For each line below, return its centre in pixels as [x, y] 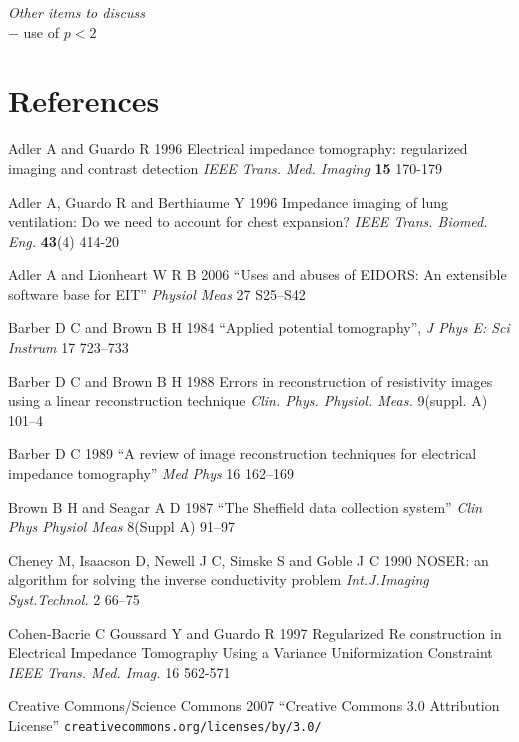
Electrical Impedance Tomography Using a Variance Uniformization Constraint [250, 652]
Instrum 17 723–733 [68, 347]
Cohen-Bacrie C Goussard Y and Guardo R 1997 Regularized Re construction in [255, 632]
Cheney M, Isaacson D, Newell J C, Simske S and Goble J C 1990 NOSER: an [248, 559]
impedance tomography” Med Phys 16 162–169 [151, 473]
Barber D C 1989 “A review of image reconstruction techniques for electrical [242, 453]
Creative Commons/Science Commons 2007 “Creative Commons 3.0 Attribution [254, 705]
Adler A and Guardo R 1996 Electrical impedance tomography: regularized [238, 148]
